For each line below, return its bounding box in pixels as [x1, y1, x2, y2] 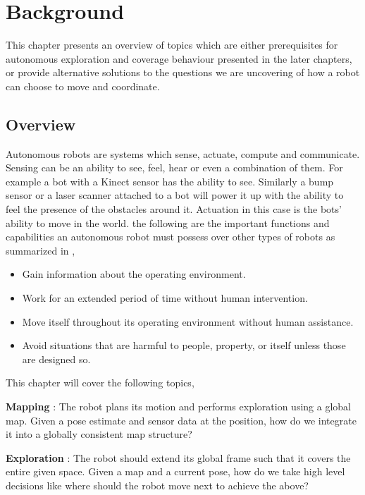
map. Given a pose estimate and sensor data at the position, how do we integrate [6, 412, 357, 427]
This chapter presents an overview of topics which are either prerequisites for [6, 37, 338, 52]
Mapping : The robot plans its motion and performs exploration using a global [6, 399, 351, 414]
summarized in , [6, 243, 75, 257]
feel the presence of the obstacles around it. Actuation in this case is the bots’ [6, 202, 342, 216]
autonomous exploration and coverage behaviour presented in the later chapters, [6, 51, 352, 66]
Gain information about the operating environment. [22, 267, 246, 281]
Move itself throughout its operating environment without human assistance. [22, 314, 354, 329]
